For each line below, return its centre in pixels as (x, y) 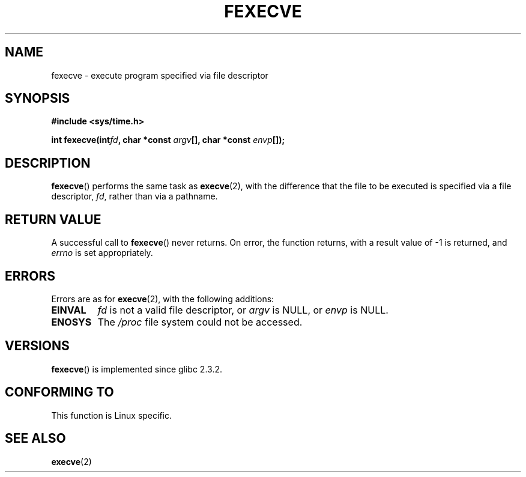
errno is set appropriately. (102, 253)
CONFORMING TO (59, 392)
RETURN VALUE (53, 219)
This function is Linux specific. (111, 415)
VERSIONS (37, 346)
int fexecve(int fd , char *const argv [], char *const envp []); (168, 140)
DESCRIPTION (48, 163)
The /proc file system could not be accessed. (200, 322)
